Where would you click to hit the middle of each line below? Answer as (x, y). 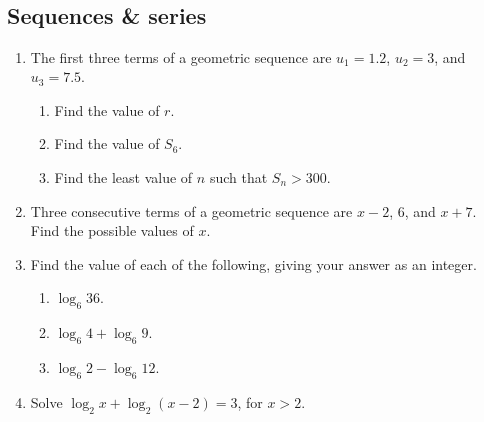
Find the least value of (123, 176)
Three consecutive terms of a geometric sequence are (191, 210)
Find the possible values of (112, 230)
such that (238, 176)
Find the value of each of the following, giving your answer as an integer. (253, 263)
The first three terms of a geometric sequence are (181, 56)
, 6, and (412, 210)
